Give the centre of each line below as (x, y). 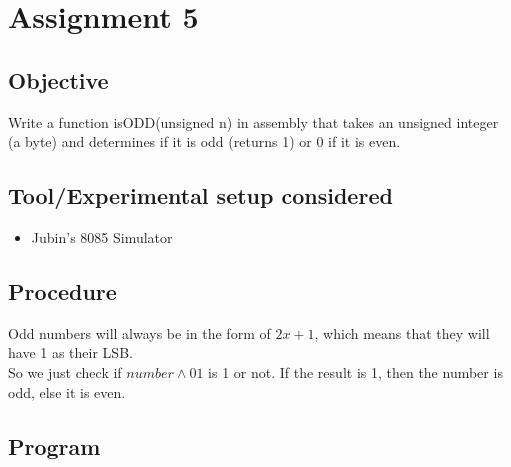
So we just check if (65, 371)
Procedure (62, 290)
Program (54, 445)
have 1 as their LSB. (70, 352)
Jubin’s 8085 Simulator (102, 236)
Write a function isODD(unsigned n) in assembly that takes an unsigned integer (253, 121)
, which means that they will (402, 332)
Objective (58, 79)
